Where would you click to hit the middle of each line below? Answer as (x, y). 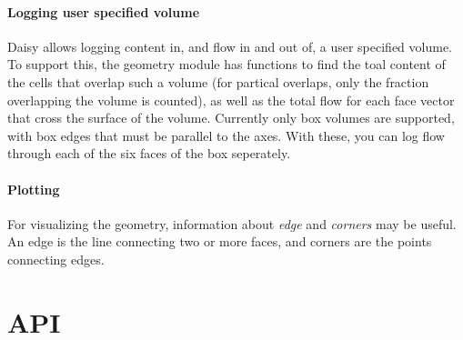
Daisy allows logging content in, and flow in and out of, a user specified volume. (230, 46)
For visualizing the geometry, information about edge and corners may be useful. (232, 223)
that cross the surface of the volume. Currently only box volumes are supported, (231, 118)
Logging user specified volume (104, 11)
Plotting (34, 189)
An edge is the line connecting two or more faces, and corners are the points (220, 241)
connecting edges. (56, 259)
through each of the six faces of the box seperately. (149, 153)
